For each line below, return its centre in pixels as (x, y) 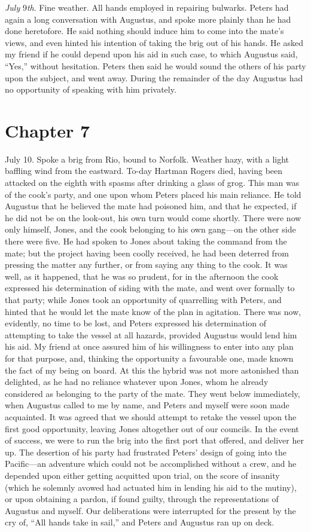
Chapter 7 (48, 130)
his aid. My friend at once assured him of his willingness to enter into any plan (149, 346)
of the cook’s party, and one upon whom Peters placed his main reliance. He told (153, 194)
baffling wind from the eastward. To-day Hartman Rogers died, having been (144, 171)
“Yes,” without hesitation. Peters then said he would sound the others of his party (155, 65)
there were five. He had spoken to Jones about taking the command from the (146, 241)
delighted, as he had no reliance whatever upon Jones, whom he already (137, 382)
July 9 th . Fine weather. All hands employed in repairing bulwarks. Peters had (147, 7)
